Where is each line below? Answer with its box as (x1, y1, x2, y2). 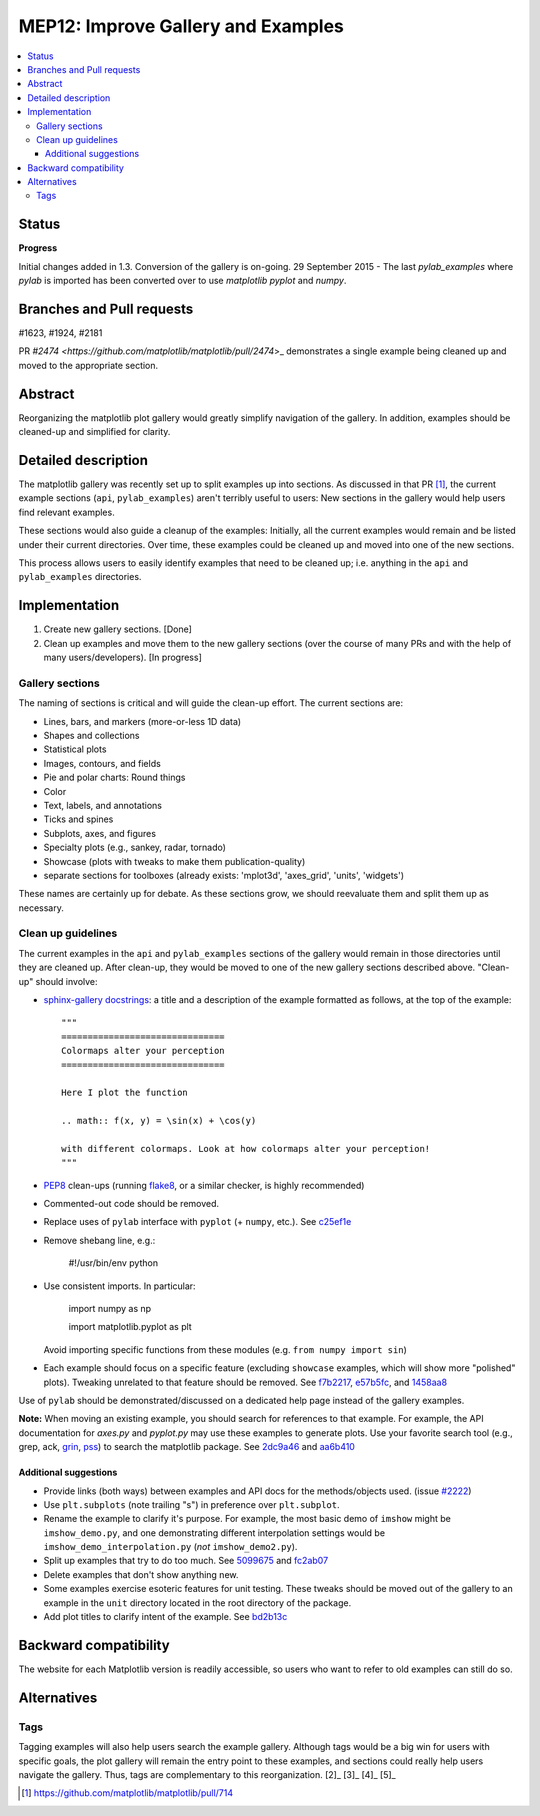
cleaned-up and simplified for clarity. (18, 426, 171, 438)
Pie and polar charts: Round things (43, 771, 186, 784)
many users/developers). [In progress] (43, 651, 202, 664)
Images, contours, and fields (43, 757, 162, 769)
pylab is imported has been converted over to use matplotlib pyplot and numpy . (18, 275, 347, 287)
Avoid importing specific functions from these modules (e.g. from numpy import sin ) (43, 1343, 407, 1355)
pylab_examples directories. (18, 571, 142, 583)
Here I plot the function (61, 1087, 189, 1099)
